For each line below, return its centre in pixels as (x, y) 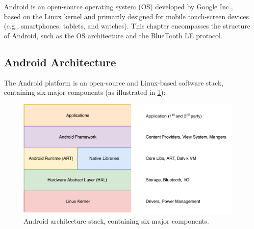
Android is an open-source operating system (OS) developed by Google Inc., (118, 6)
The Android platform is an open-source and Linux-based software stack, (114, 82)
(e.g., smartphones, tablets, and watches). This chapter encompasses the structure (127, 26)
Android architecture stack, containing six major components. (116, 221)
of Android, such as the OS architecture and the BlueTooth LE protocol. (113, 35)
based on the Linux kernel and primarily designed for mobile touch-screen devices (127, 16)
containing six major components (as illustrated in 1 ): (85, 92)
